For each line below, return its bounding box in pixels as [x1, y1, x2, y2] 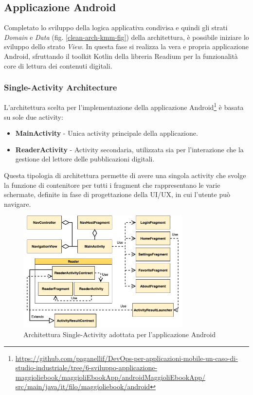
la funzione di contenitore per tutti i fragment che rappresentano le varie [4, 180, 220, 190]
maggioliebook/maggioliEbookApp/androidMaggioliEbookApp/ [15, 372, 206, 382]
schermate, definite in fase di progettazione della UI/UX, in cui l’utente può [4, 189, 230, 199]
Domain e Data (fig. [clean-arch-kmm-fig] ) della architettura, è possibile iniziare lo [4, 32, 249, 42]
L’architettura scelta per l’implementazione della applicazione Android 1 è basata [4, 101, 244, 112]
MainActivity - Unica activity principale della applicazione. [15, 128, 198, 138]
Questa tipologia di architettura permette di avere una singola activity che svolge [4, 170, 246, 180]
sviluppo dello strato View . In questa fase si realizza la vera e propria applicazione [4, 41, 249, 52]
